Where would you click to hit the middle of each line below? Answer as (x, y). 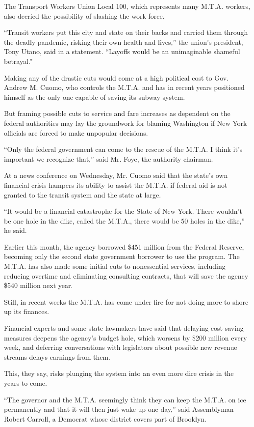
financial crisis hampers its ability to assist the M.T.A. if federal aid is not (116, 185)
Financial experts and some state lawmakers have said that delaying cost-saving (124, 328)
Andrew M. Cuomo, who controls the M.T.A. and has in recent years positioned (124, 87)
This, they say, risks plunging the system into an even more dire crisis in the (119, 373)
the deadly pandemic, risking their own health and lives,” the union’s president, (124, 42)
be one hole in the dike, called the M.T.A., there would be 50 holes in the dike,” (124, 220)
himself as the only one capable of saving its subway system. (95, 97)
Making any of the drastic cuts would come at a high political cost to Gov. (116, 77)
